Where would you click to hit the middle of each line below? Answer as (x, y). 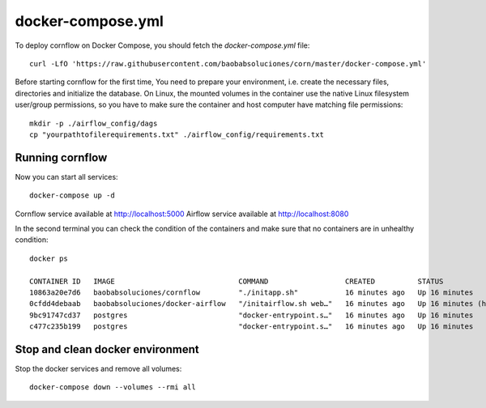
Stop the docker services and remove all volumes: (98, 369)
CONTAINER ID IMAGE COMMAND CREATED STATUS (237, 281)
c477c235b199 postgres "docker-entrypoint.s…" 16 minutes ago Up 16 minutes (252, 327)
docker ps (49, 258)
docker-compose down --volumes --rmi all (113, 387)
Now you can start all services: (66, 176)
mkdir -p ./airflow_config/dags (94, 123)
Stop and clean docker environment (107, 349)
